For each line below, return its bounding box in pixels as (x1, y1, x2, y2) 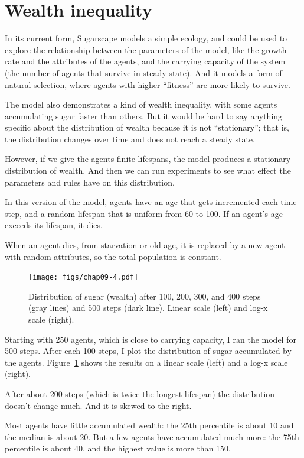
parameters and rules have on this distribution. (5, 176, 175, 188)
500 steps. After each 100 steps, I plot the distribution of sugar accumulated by (5, 345, 292, 357)
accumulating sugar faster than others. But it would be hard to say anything (5, 109, 283, 122)
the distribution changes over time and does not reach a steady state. (5, 132, 255, 145)
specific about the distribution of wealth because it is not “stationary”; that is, (5, 121, 290, 134)
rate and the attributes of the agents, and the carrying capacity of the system (5, 55, 286, 67)
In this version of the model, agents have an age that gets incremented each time (5, 196, 297, 208)
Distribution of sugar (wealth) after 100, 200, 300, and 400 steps (28, 290, 261, 302)
